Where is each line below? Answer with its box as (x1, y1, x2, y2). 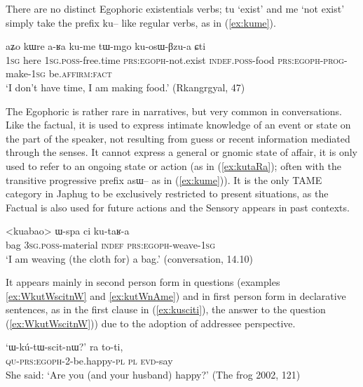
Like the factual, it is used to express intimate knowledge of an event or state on (6, 117, 351, 132)
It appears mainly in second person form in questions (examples (6, 275, 280, 289)
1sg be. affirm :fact (31, 66, 112, 81)
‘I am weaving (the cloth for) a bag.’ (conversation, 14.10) (6, 251, 253, 265)
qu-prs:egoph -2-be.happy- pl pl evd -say (6, 353, 173, 368)
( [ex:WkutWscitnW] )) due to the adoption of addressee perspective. (6, 315, 296, 330)
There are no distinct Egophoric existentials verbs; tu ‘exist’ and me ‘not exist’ (6, 1, 345, 15)
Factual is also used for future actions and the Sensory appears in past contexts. (6, 199, 350, 214)
